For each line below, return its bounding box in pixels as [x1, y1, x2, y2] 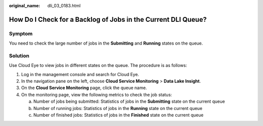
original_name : [9, 3, 40, 8]
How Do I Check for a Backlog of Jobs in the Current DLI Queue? [9, 15, 207, 24]
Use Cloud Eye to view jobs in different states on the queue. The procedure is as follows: [9, 63, 188, 68]
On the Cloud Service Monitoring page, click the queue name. [21, 85, 147, 91]
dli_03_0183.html [47, 3, 81, 8]
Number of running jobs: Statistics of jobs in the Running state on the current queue [33, 105, 203, 111]
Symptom [9, 30, 33, 37]
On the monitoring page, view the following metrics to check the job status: [21, 92, 172, 97]
